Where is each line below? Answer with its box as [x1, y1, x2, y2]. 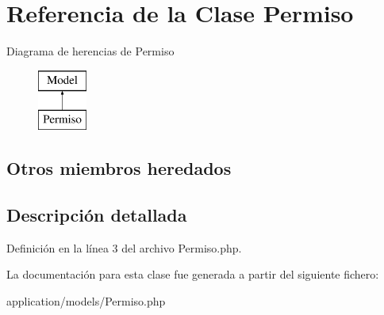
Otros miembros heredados [6, 156, 232, 180]
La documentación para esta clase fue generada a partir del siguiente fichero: [6, 266, 379, 283]
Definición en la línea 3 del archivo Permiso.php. [6, 239, 242, 256]
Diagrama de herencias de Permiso [6, 43, 175, 59]
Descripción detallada [6, 203, 187, 227]
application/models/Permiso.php [6, 293, 166, 309]
